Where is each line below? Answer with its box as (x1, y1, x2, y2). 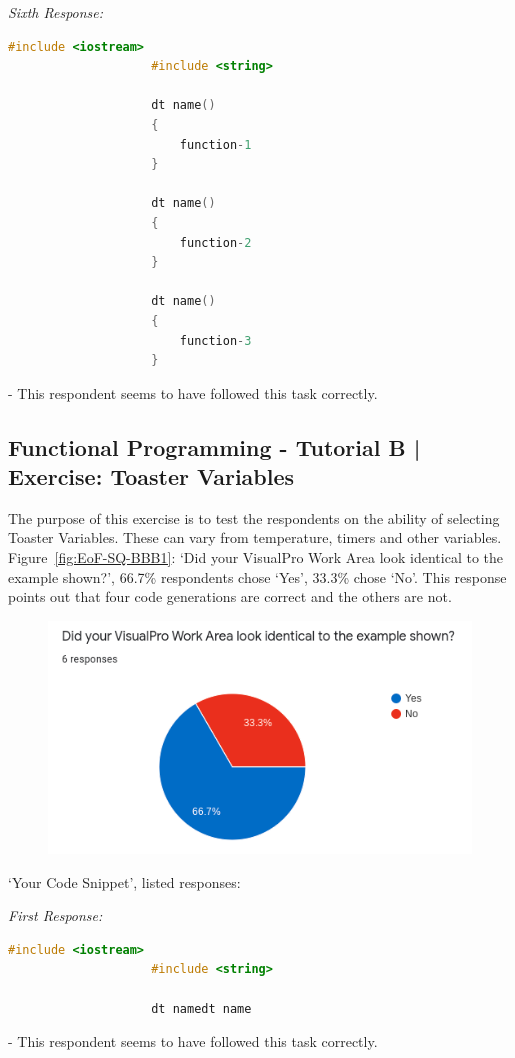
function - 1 (179, 137, 252, 152)
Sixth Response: (8, 2, 104, 22)
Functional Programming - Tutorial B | (8, 431, 421, 462)
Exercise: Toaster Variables (8, 461, 295, 492)
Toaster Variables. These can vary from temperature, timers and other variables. (8, 527, 502, 548)
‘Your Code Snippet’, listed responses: (8, 871, 241, 892)
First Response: (8, 905, 103, 926)
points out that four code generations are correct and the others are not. (8, 586, 452, 607)
